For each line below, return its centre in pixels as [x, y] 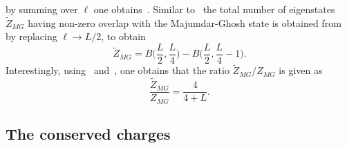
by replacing [31, 36]
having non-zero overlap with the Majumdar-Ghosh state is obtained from [185, 22]
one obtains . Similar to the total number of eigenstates [214, 9]
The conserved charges [88, 133]
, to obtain [123, 36]
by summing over [42, 9]
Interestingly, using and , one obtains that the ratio [118, 70]
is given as [301, 70]
